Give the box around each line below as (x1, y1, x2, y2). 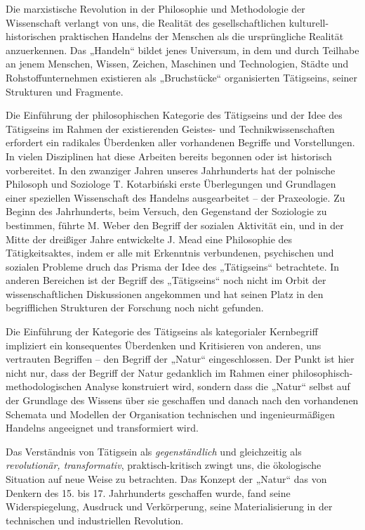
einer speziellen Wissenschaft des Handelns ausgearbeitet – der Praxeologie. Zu (6, 190, 345, 205)
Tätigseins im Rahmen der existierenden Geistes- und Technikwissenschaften (6, 121, 335, 136)
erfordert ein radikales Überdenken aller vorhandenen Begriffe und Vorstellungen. (6, 135, 355, 150)
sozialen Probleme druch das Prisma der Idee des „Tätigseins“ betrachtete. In (6, 259, 340, 273)
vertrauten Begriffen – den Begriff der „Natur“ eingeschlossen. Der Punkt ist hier (6, 351, 354, 366)
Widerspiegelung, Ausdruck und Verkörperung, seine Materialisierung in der (6, 499, 333, 514)
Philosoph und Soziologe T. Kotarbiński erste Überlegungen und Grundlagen (6, 176, 336, 191)
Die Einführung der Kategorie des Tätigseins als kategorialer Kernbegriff (6, 324, 318, 339)
